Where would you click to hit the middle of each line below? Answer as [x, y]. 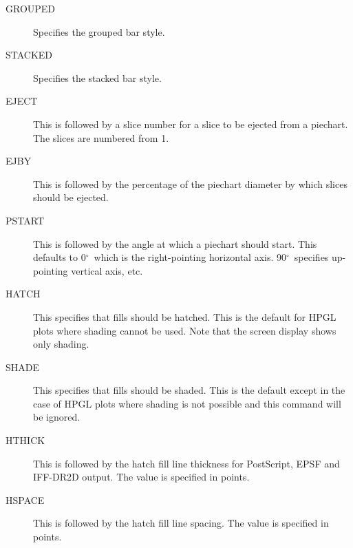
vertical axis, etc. [107, 270]
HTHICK [25, 440]
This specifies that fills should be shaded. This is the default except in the [189, 390]
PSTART [25, 220]
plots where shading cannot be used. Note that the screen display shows [185, 330]
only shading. [61, 344]
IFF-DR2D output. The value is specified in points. [141, 477]
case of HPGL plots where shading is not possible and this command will [187, 403]
